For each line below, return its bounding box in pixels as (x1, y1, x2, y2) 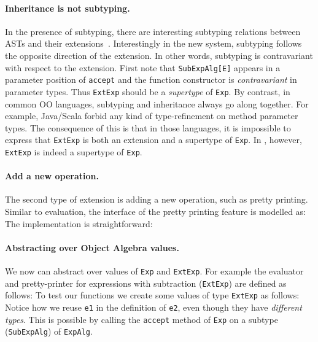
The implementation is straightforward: (5, 217, 153, 230)
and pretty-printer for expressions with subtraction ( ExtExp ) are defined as (5, 276, 287, 289)
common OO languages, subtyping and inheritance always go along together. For (5, 97, 309, 110)
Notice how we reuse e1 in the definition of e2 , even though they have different (5, 300, 302, 313)
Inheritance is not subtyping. (5, 1, 130, 14)
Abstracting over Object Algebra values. (5, 241, 179, 254)
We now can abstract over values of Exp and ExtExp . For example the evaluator (5, 265, 304, 278)
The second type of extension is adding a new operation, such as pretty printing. (5, 193, 308, 206)
